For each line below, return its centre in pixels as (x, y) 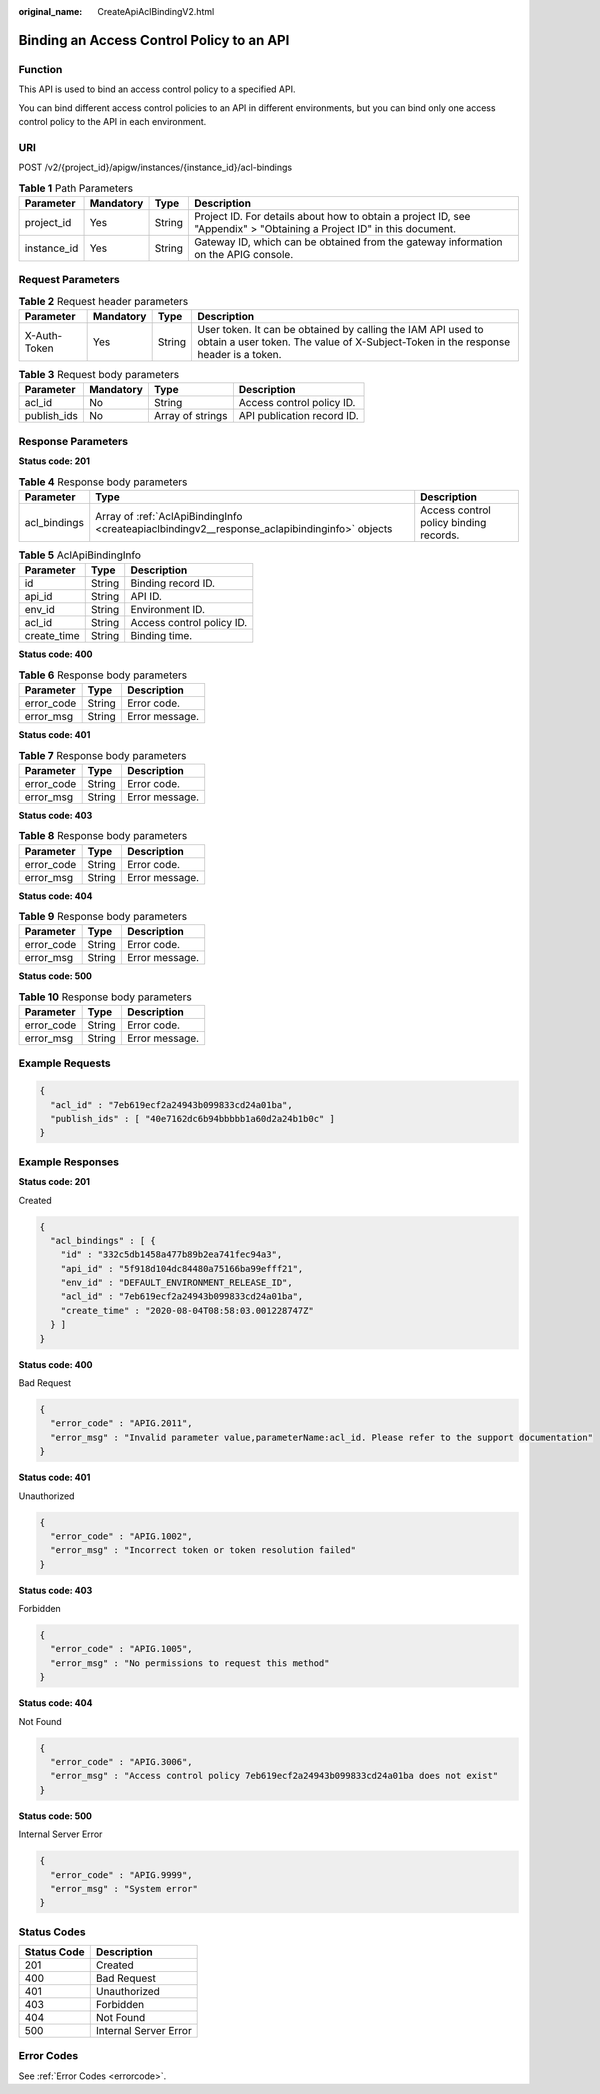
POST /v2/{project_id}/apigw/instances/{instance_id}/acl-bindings (155, 167)
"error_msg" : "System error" (124, 1888)
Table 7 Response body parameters (102, 755)
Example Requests (64, 1063)
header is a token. (239, 354)
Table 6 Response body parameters (103, 675)
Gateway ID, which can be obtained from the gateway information (348, 242)
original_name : (50, 11)
